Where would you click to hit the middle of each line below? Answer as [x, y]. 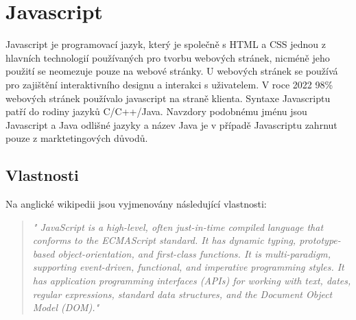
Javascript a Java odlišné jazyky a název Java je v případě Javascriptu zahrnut [171, 124]
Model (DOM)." [66, 307]
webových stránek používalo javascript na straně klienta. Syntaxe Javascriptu [168, 98]
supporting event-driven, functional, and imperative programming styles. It [188, 267]
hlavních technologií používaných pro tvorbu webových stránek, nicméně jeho [168, 57]
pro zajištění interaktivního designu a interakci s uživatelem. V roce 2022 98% [169, 84]
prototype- [320, 240]
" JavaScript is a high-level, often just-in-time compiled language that [178, 226]
